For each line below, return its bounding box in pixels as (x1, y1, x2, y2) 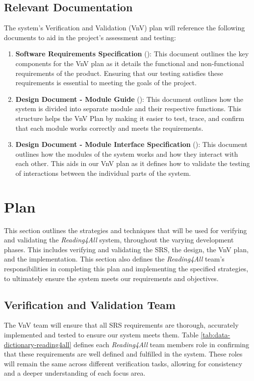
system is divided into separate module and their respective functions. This (15, 103, 242, 114)
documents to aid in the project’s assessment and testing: (4, 32, 176, 42)
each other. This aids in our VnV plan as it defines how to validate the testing (15, 158, 250, 168)
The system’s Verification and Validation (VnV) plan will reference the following (4, 23, 245, 33)
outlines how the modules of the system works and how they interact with (15, 148, 238, 159)
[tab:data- (201, 330, 230, 339)
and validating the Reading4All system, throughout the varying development (4, 235, 234, 245)
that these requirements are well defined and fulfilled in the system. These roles (4, 349, 243, 359)
